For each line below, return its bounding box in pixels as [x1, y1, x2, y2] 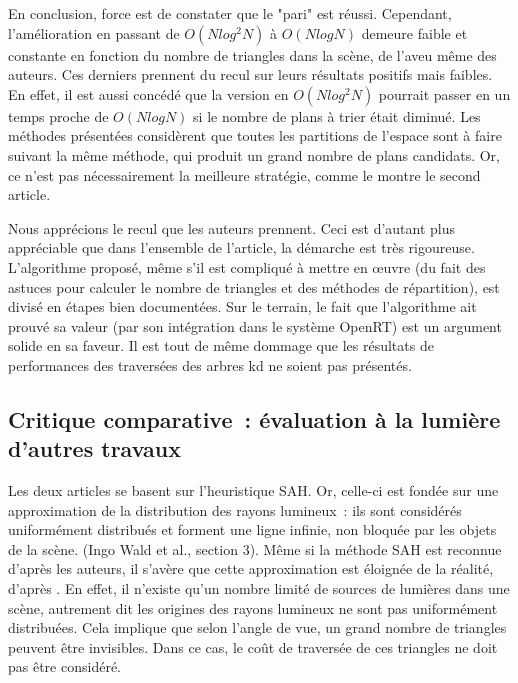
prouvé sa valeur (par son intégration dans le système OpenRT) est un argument [8, 315, 502, 336]
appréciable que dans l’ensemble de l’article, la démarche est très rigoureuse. [8, 237, 475, 258]
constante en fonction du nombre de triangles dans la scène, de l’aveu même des [8, 44, 497, 65]
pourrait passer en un [378, 83, 511, 104]
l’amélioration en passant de [8, 22, 180, 43]
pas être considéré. [8, 656, 121, 677]
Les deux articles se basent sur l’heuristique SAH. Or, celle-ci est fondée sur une [8, 480, 499, 501]
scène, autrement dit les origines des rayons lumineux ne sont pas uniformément [8, 597, 498, 618]
